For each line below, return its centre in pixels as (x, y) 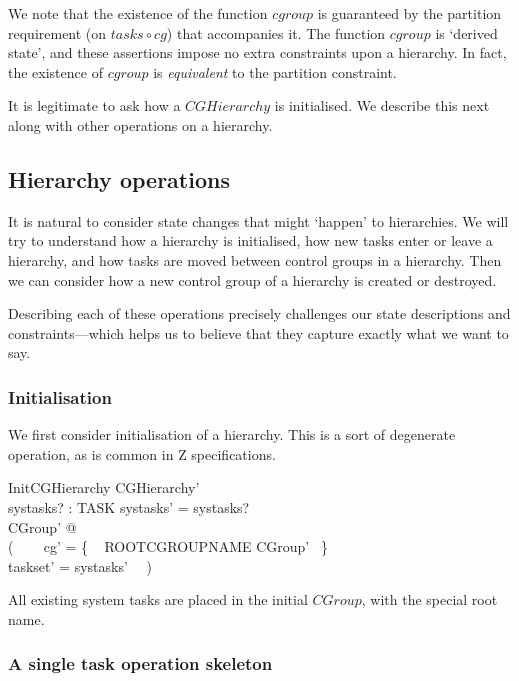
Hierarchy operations (119, 178)
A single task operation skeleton (140, 663)
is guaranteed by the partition (409, 13)
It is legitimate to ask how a (94, 105)
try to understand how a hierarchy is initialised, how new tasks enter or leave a (250, 240)
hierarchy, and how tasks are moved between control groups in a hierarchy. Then (255, 259)
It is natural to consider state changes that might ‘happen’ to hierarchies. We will (258, 220)
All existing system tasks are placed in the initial (158, 599)
